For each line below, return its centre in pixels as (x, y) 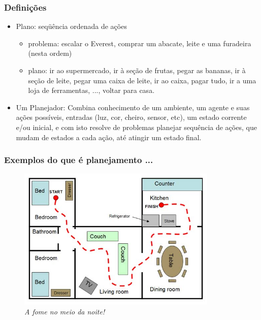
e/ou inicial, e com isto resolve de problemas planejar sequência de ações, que (136, 127)
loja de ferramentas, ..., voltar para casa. (91, 90)
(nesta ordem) (50, 53)
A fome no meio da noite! (65, 311)
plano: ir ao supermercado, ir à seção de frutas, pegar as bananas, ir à (137, 70)
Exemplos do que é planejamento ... (79, 160)
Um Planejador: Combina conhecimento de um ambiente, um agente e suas (133, 107)
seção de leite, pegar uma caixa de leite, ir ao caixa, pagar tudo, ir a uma (142, 80)
